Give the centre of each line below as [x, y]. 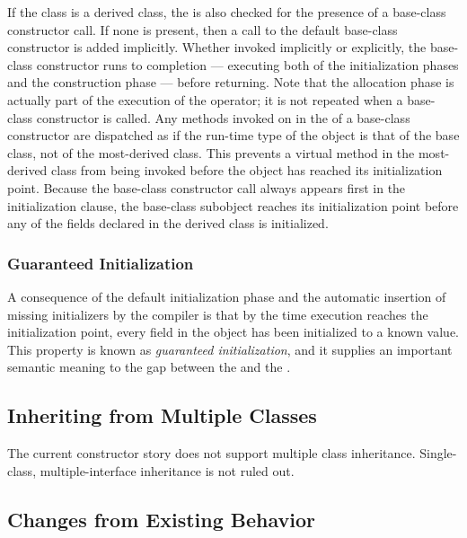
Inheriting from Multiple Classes [162, 415]
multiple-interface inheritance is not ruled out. [167, 470]
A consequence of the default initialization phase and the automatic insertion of [227, 296]
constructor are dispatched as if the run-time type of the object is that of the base [233, 135]
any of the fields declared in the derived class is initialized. [168, 223]
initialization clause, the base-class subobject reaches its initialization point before [233, 205]
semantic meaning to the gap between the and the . [149, 367]
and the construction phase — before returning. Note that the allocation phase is [231, 82]
